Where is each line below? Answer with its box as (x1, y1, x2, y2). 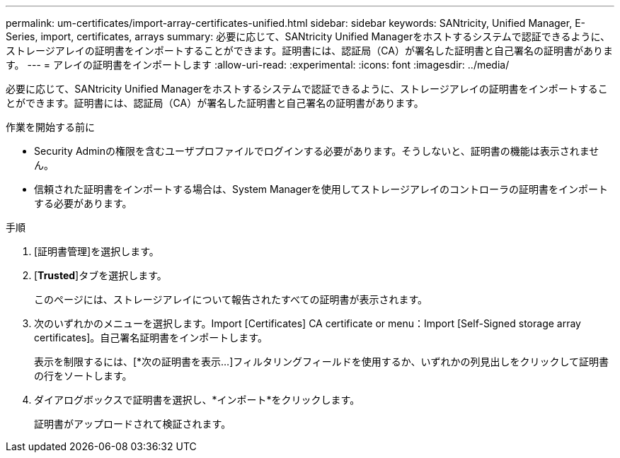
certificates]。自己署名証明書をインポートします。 (34, 331, 268, 343)
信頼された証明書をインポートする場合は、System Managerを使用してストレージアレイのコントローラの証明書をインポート (34, 183, 609, 195)
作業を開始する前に (6, 121, 95, 133)
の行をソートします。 (34, 370, 132, 382)
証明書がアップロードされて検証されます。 (34, 418, 231, 430)
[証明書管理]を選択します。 (34, 245, 159, 257)
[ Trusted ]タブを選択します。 (34, 269, 167, 281)
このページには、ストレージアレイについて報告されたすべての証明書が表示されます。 (34, 293, 428, 305)
